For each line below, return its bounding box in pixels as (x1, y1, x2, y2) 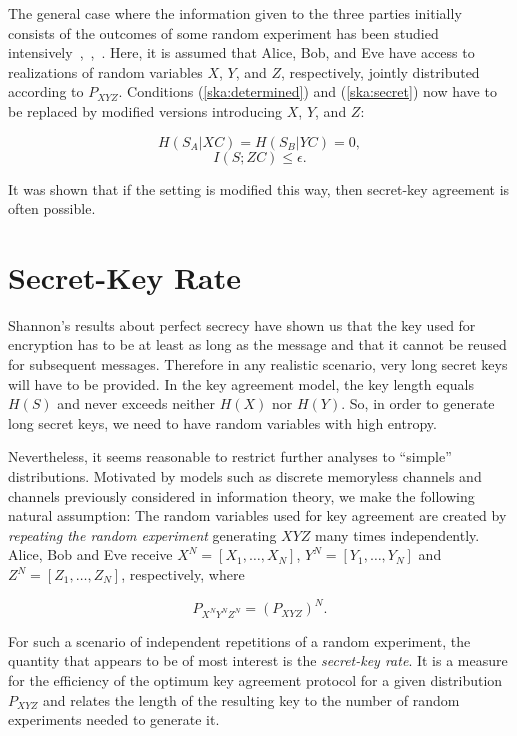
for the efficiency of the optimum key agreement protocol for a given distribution (8, 670, 503, 691)
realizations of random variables (8, 61, 203, 82)
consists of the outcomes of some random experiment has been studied (8, 22, 439, 43)
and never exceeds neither (57, 393, 216, 414)
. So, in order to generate (341, 393, 495, 414)
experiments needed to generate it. (8, 709, 220, 730)
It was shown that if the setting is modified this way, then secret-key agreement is (8, 178, 510, 199)
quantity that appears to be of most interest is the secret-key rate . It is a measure (8, 650, 508, 671)
